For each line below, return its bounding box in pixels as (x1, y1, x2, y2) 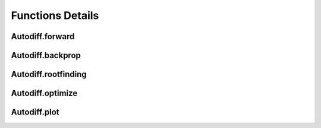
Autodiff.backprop (11, 50, 81, 60)
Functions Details (11, 9, 99, 22)
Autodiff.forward (11, 31, 75, 41)
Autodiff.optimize (11, 88, 78, 98)
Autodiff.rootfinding (11, 69, 87, 79)
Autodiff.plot (11, 107, 59, 117)
